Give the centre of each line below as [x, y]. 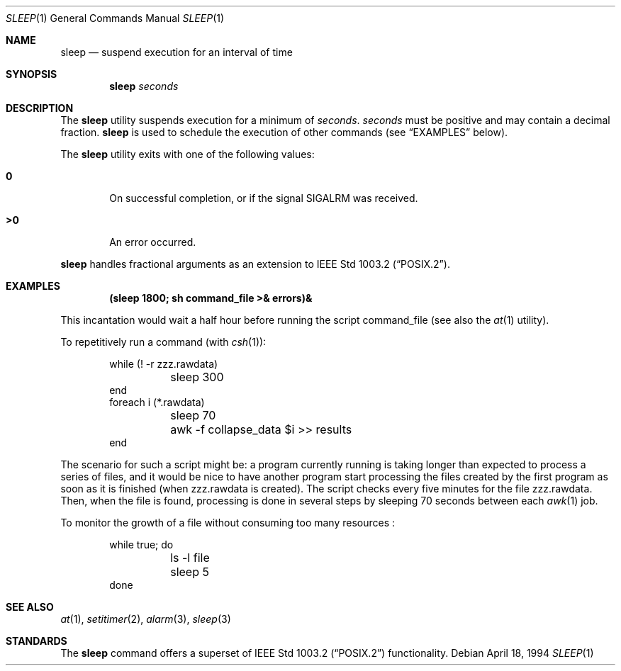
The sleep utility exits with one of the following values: [188, 154]
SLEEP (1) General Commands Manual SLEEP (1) [115, 18]
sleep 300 [197, 377]
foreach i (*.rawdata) [157, 402]
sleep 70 [193, 415]
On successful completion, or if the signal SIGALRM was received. [264, 198]
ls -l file [190, 558]
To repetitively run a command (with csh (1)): [163, 342]
